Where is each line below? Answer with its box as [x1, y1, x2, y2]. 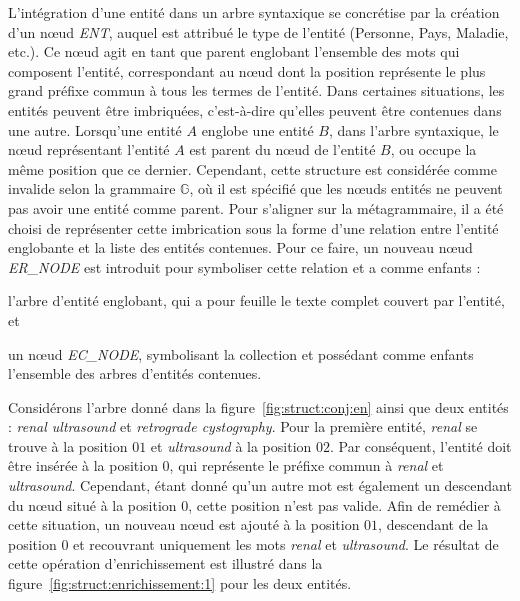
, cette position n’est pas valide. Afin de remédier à [188, 494, 501, 515]
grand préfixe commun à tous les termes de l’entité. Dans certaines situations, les [8, 80, 505, 101]
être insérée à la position [8, 455, 158, 476]
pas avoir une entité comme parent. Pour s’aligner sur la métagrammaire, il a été [8, 197, 504, 218]
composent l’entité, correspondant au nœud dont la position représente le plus [8, 60, 486, 81]
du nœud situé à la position [8, 494, 177, 515]
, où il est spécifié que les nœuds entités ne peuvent [189, 178, 503, 199]
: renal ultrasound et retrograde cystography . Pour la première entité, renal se [8, 416, 478, 437]
